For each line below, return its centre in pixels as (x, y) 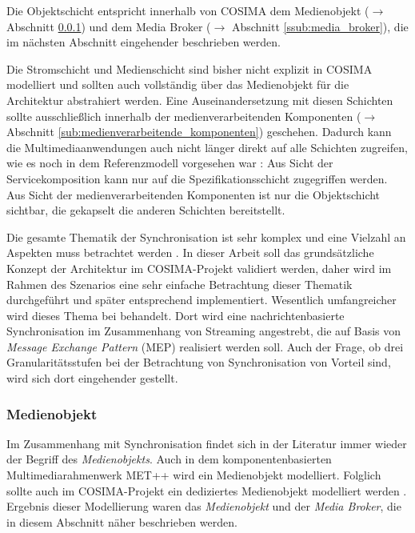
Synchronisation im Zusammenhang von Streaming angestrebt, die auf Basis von (204, 331)
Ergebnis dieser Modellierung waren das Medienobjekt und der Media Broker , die (204, 506)
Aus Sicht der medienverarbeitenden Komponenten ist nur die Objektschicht (194, 194)
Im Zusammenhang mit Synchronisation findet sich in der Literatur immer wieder (207, 443)
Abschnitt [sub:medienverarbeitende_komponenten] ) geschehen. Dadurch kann (199, 132)
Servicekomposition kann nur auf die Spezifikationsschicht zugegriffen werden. (197, 178)
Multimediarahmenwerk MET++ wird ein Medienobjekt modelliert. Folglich (194, 475)
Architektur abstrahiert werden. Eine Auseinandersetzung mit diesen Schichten (200, 100)
